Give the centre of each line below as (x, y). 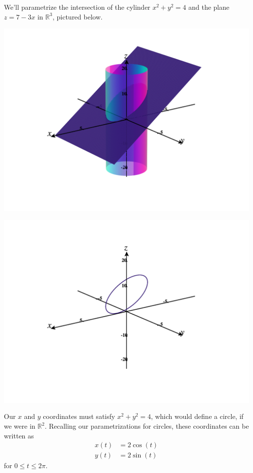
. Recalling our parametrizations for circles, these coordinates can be (147, 426)
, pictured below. (77, 16)
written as (19, 435)
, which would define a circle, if (197, 416)
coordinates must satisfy (79, 416)
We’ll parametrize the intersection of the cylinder (77, 7)
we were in (20, 426)
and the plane (209, 7)
